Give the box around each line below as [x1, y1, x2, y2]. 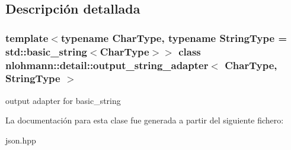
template [5, 30, 49, 45]
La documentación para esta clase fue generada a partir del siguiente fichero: [5, 114, 284, 126]
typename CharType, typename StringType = [60, 30, 287, 45]
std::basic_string [5, 44, 88, 58]
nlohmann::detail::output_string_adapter [5, 57, 209, 72]
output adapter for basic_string [5, 94, 121, 106]
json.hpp [5, 133, 36, 146]
